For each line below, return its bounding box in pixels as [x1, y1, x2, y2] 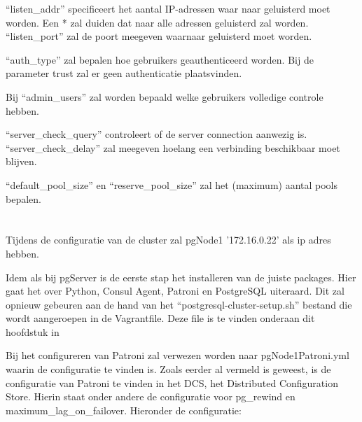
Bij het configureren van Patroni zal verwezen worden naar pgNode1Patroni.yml [6, 348, 349, 363]
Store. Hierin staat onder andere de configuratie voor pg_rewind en [6, 389, 295, 404]
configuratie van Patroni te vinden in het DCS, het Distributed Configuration [6, 375, 338, 390]
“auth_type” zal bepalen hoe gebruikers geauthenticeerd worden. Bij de [6, 52, 314, 66]
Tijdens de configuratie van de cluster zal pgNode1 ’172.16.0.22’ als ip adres [6, 232, 331, 247]
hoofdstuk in [6, 324, 60, 339]
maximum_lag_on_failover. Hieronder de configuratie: [6, 402, 242, 417]
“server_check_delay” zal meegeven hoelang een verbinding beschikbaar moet [6, 140, 340, 155]
